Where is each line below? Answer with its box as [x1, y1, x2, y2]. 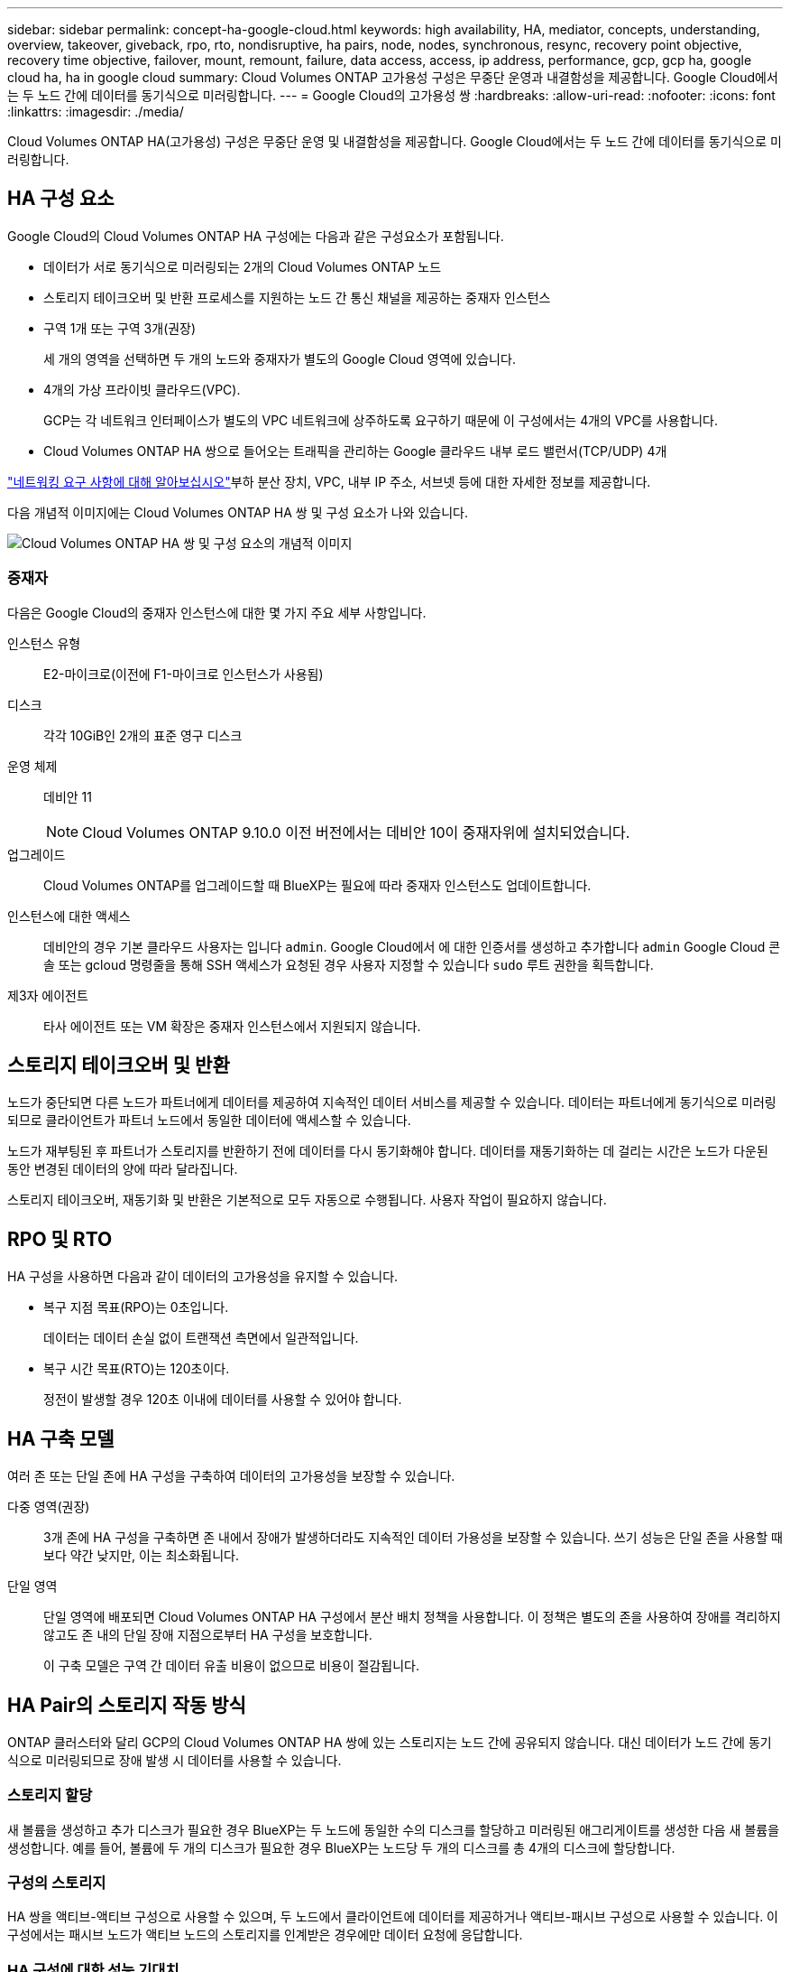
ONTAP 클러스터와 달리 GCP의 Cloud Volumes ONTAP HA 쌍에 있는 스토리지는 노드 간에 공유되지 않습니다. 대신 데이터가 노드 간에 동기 [7, 1734, 772, 1750]
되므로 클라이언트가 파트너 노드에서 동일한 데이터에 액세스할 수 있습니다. [7, 1112, 411, 1129]
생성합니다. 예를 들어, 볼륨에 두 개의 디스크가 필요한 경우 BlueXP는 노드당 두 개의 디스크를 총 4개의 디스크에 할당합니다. [7, 1839, 675, 1856]
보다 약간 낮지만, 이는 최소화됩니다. [43, 1548, 240, 1564]
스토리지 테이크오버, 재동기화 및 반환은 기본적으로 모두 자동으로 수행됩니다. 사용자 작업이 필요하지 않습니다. [7, 1192, 607, 1208]
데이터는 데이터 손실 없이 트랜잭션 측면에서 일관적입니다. [43, 1330, 359, 1346]
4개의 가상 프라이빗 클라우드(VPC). [43, 381, 241, 397]
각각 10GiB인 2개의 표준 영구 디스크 [43, 727, 243, 743]
